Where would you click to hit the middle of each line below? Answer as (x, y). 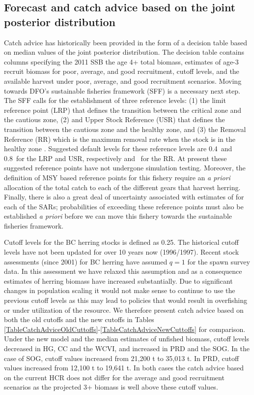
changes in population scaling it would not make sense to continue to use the (120, 290)
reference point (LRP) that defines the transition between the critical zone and (123, 110)
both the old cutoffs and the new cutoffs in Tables (79, 319)
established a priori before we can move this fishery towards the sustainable (118, 216)
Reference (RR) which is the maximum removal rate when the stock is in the (120, 139)
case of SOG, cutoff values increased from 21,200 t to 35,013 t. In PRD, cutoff (122, 358)
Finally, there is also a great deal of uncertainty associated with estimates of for (124, 197)
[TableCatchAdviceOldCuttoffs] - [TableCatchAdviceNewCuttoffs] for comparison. (125, 329)
